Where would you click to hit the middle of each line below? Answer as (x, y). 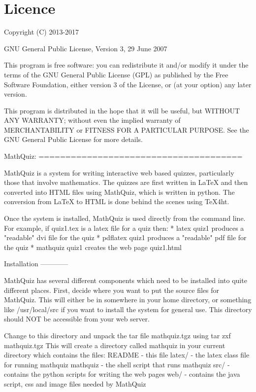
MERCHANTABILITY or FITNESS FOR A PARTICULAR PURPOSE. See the (127, 129)
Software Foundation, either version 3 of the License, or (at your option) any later (128, 84)
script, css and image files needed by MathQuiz (75, 383)
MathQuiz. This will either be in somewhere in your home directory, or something (128, 300)
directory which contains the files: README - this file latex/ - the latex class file (127, 355)
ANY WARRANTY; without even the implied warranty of (92, 120)
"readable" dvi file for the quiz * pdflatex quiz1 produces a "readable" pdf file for (125, 237)
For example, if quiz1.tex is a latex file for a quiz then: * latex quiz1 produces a (124, 228)
